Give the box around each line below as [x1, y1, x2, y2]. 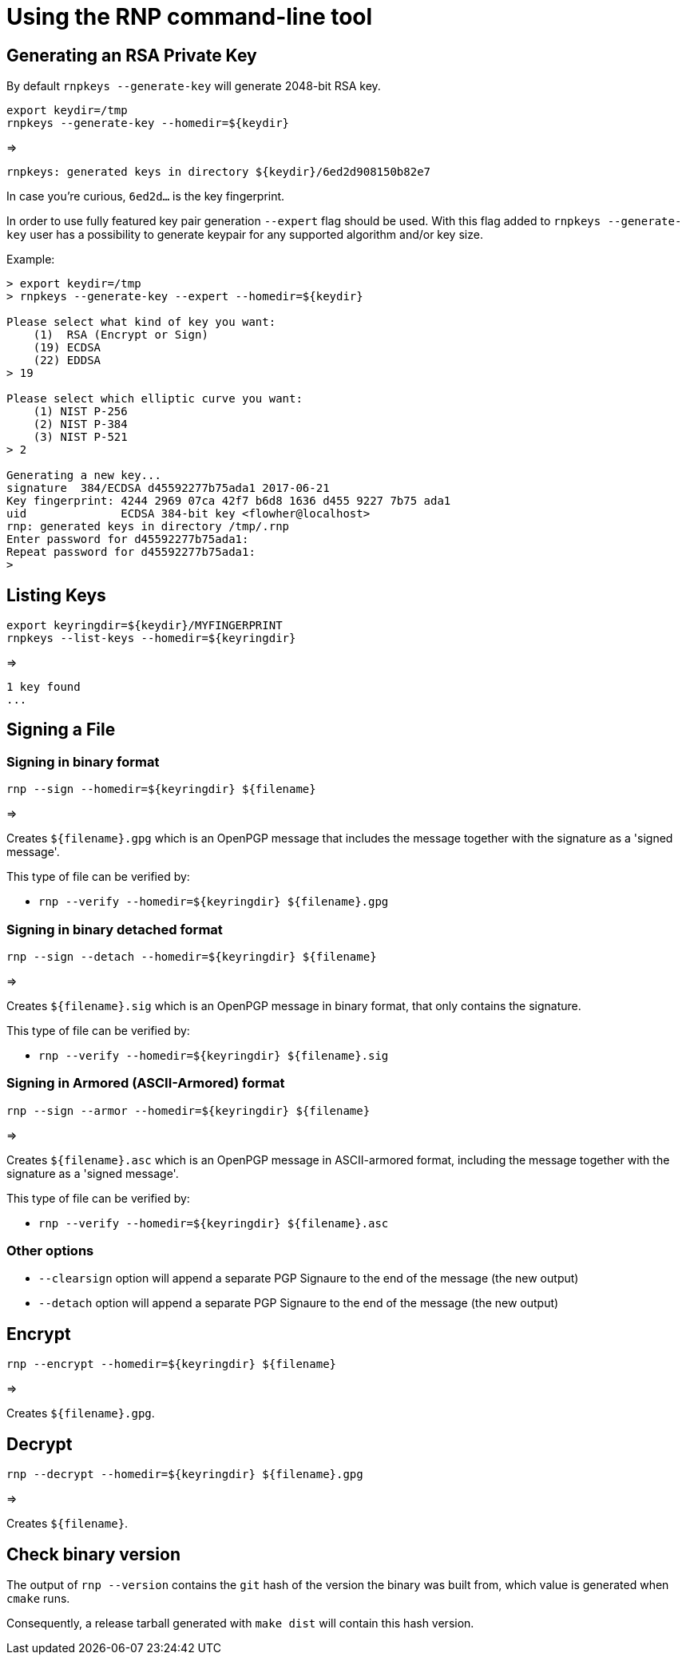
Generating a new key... [6, 469, 161, 482]
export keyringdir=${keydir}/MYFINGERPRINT [6, 619, 283, 632]
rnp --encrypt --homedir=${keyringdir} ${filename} [6, 1358, 337, 1371]
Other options [6, 1243, 94, 1259]
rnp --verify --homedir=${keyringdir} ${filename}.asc [38, 1216, 389, 1230]
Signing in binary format [6, 753, 160, 770]
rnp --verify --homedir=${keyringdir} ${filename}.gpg [38, 895, 389, 909]
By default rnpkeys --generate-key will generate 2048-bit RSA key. [6, 79, 381, 93]
